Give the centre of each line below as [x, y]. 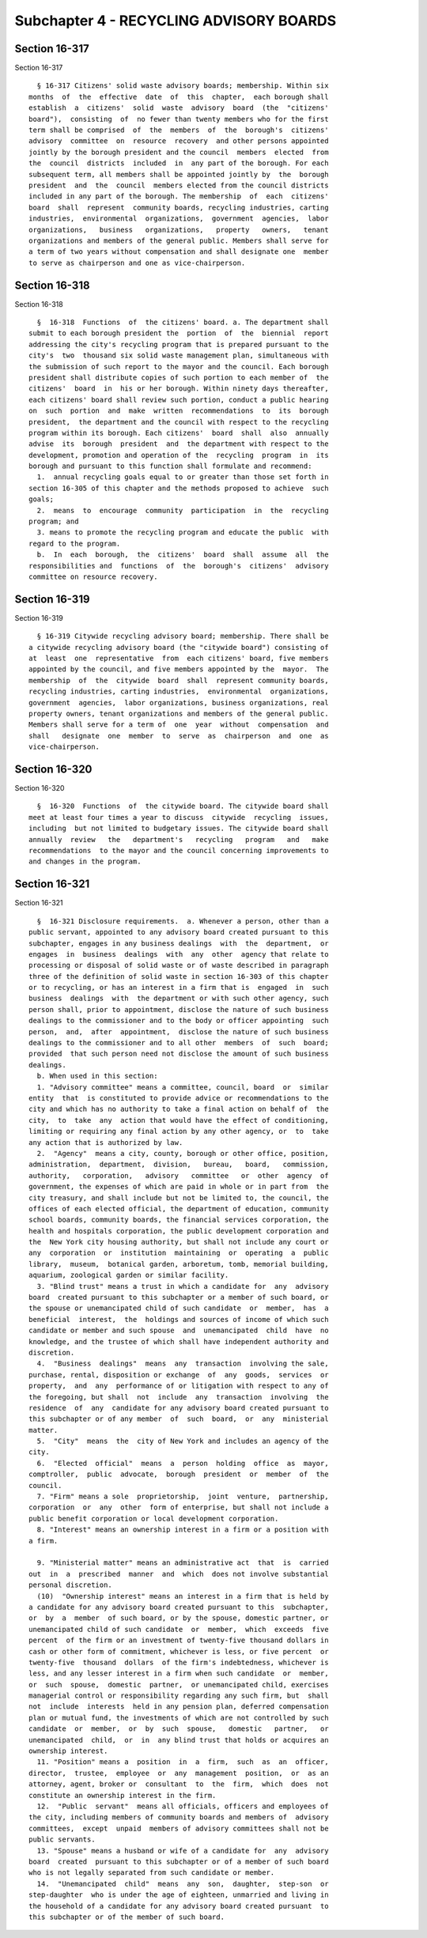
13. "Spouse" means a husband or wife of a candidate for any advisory [183, 1851]
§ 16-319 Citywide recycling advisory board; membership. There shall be [183, 636]
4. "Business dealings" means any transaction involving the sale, [183, 1364]
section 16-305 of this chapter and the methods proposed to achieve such [179, 488]
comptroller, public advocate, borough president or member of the [179, 1474]
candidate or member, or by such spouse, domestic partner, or [179, 1729]
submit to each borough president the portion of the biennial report [179, 333]
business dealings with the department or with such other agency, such [179, 999]
